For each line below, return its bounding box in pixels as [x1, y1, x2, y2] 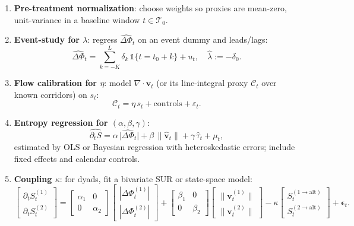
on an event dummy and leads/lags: [138, 33, 268, 46]
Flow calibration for [14, 77, 97, 89]
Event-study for [14, 33, 80, 46]
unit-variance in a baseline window [14, 13, 140, 26]
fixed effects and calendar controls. [14, 152, 140, 164]
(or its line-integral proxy [156, 77, 248, 89]
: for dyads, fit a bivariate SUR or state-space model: [59, 172, 252, 184]
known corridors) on [14, 88, 87, 100]
